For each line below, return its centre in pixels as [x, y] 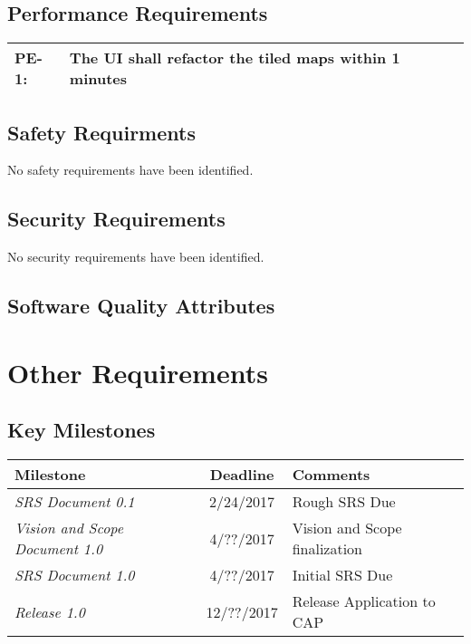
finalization [327, 549]
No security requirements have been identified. [136, 257]
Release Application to [364, 601]
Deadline [242, 475]
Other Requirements [138, 372]
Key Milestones [82, 430]
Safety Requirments [101, 132]
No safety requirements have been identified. [130, 170]
